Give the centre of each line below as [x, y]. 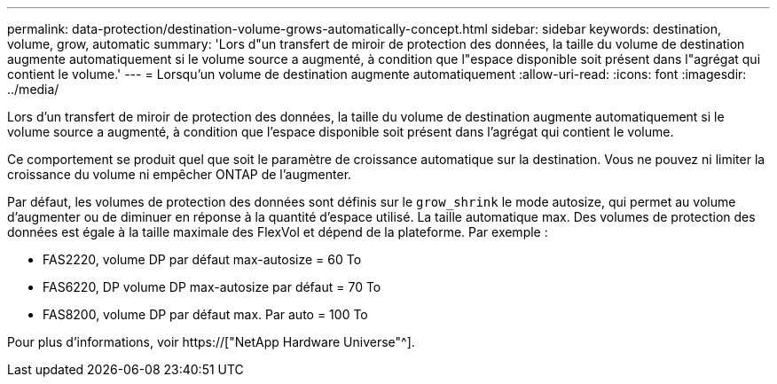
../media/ [33, 89]
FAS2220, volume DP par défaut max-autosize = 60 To [202, 259]
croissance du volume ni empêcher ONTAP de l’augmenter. [180, 174]
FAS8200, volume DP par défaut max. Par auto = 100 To [205, 314]
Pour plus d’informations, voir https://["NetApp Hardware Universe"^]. [211, 342]
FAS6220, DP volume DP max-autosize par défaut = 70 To [212, 287]
